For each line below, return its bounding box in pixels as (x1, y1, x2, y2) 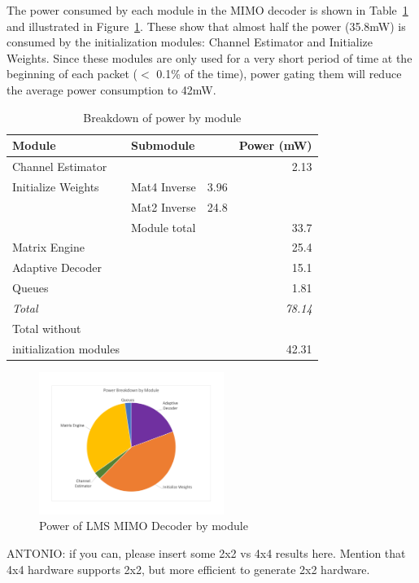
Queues (12, 279, 49, 296)
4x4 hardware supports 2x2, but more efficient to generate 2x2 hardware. (7, 560, 370, 577)
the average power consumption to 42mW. (7, 81, 216, 98)
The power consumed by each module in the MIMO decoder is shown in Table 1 (7, 2, 408, 18)
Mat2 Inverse (130, 198, 196, 215)
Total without (12, 319, 81, 336)
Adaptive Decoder (12, 259, 102, 276)
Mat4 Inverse (130, 178, 196, 195)
